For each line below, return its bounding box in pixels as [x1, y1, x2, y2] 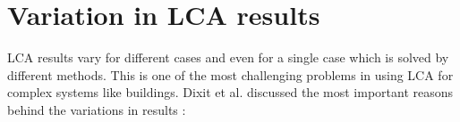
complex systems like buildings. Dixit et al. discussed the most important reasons [7, 83, 454, 102]
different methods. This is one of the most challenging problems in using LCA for [7, 65, 454, 84]
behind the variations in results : [7, 100, 186, 118]
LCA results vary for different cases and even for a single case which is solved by [7, 48, 449, 67]
